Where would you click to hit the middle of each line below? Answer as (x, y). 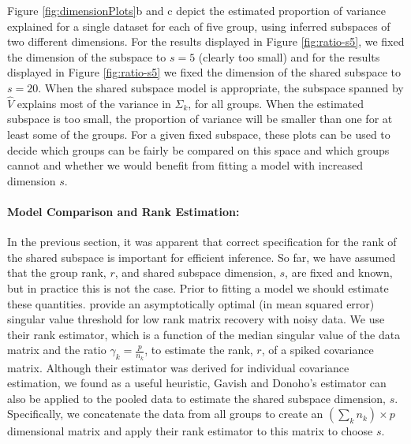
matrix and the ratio (57, 350)
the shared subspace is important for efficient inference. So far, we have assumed (202, 257)
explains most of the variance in (94, 103)
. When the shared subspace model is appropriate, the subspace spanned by (221, 87)
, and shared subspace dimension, (195, 272)
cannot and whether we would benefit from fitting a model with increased (185, 165)
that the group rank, (57, 272)
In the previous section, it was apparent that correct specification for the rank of (202, 242)
